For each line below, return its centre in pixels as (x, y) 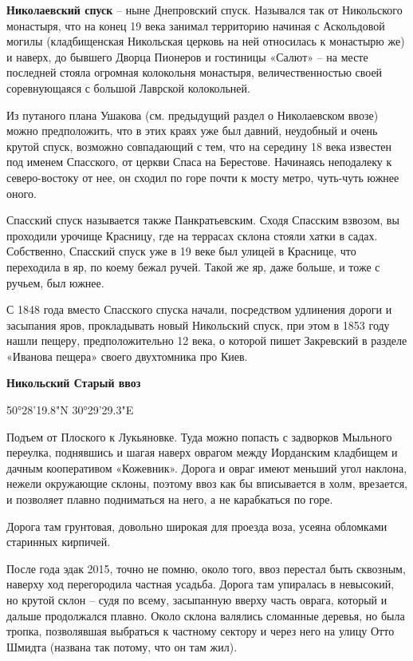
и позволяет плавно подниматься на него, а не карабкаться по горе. (170, 499)
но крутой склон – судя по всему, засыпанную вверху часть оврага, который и (197, 600)
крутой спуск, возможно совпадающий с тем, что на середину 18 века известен (199, 146)
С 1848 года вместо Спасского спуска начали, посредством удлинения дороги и (199, 309)
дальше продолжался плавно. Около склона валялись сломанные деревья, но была (206, 615)
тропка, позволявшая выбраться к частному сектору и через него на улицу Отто (201, 631)
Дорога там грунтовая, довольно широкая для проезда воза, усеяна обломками (197, 526)
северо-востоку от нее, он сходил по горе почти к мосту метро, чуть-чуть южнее (203, 177)
